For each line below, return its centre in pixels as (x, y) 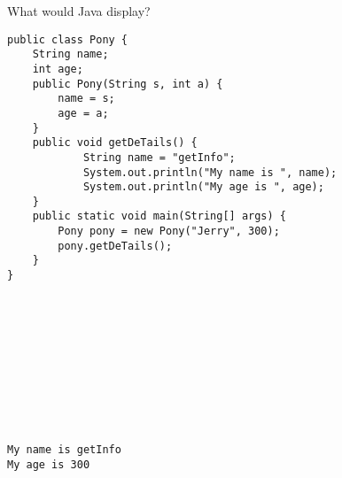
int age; (58, 69)
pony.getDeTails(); (115, 246)
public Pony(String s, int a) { (128, 84)
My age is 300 (49, 464)
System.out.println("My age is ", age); (203, 187)
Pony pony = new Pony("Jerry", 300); (169, 231)
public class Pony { (68, 39)
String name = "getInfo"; (159, 157)
